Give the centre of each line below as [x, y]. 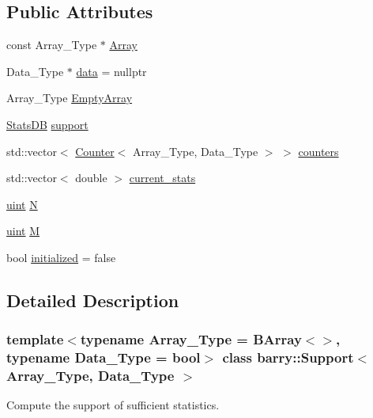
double [91, 178]
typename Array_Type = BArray [191, 339]
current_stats [162, 178]
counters [318, 151]
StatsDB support [47, 124]
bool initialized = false [61, 257]
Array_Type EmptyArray [70, 98]
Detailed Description [93, 300]
